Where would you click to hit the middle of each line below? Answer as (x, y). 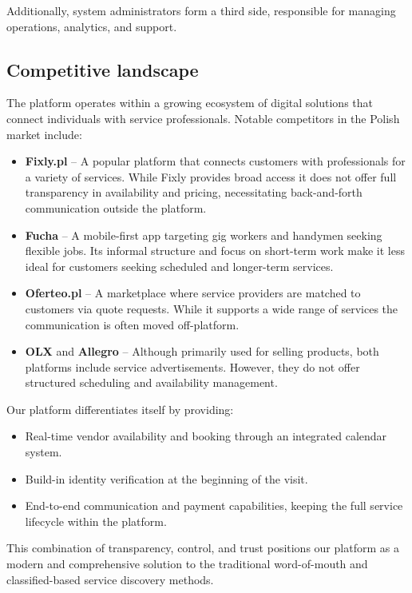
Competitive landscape (103, 69)
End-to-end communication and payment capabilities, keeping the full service (214, 505)
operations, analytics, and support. (92, 26)
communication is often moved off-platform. (132, 324)
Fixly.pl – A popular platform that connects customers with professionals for (215, 161)
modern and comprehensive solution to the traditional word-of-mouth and (187, 564)
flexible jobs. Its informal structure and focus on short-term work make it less (215, 251)
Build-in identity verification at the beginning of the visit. (166, 478)
